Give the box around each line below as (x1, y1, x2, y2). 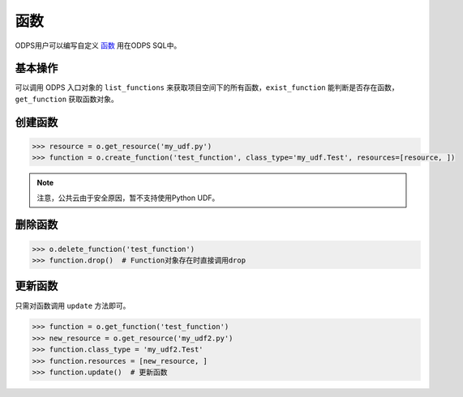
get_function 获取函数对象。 (15, 94, 119, 104)
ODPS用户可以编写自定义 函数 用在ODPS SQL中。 (15, 41, 182, 50)
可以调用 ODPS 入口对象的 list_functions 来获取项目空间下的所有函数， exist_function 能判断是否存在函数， (15, 83, 399, 92)
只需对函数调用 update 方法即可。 (15, 301, 131, 310)
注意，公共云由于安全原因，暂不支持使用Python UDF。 (36, 193, 220, 203)
